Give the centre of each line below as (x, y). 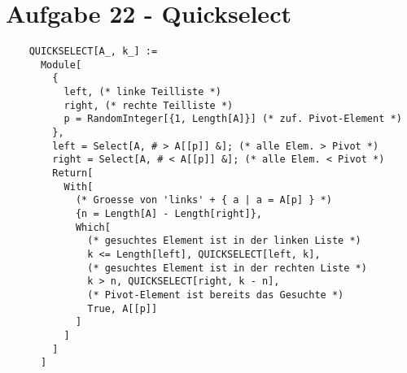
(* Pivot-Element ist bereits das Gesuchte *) (216, 295)
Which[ (93, 227)
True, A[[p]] (123, 308)
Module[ (61, 65)
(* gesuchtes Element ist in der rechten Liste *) (227, 268)
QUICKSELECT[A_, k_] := (93, 52)
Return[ (73, 173)
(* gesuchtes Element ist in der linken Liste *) (224, 241)
